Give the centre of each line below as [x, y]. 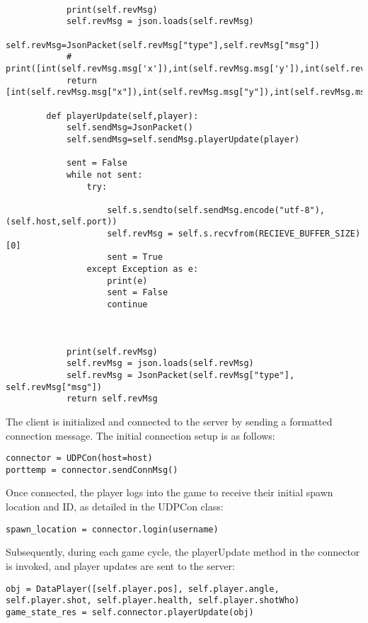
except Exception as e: [143, 269]
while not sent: [104, 175]
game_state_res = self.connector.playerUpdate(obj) [130, 612]
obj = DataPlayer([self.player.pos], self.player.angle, [143, 589]
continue [127, 305]
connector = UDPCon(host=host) [79, 458]
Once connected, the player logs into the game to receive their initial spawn [169, 492]
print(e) [127, 281]
